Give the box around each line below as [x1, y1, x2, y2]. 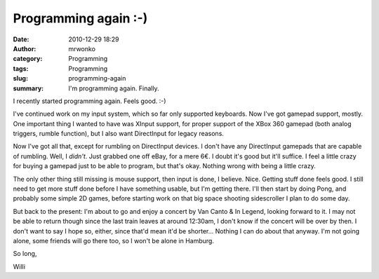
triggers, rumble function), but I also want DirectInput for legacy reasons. [13, 130, 225, 138]
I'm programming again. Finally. [68, 84, 159, 93]
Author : [13, 44, 36, 53]
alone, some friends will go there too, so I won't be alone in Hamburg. [13, 236, 214, 245]
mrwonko [68, 44, 96, 53]
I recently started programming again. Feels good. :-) [13, 97, 166, 105]
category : [13, 55, 43, 63]
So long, [13, 250, 37, 258]
